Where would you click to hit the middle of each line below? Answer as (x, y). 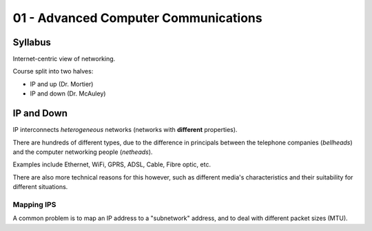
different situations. (40, 187)
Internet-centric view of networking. (64, 59)
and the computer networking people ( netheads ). (83, 152)
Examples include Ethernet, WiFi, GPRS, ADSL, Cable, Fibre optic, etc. (112, 164)
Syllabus (32, 42)
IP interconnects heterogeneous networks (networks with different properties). (125, 130)
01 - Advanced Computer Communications (137, 18)
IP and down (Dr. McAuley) (68, 93)
